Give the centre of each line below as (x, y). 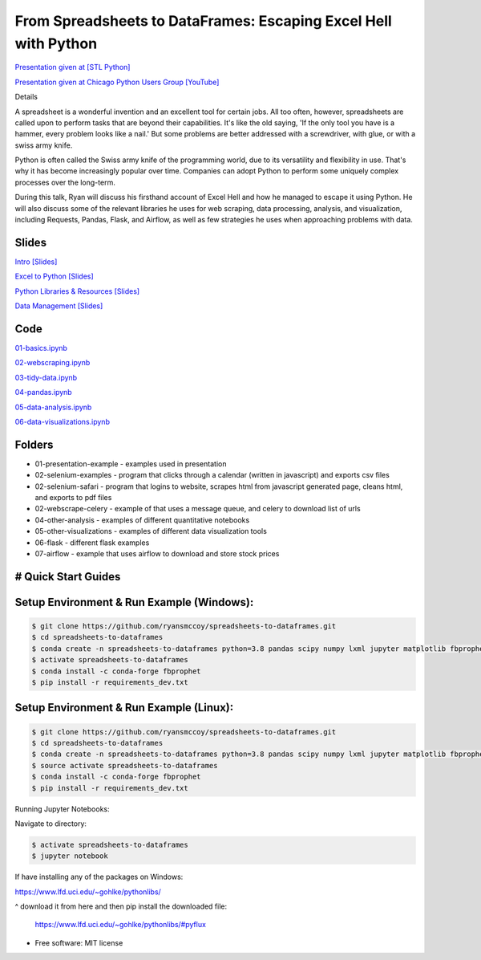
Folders (34, 444)
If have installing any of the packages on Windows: (99, 877)
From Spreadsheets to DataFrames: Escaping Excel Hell (203, 21)
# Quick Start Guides (68, 577)
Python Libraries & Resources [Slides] (77, 291)
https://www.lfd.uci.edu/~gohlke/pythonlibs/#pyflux (120, 925)
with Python (56, 43)
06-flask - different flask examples (92, 543)
